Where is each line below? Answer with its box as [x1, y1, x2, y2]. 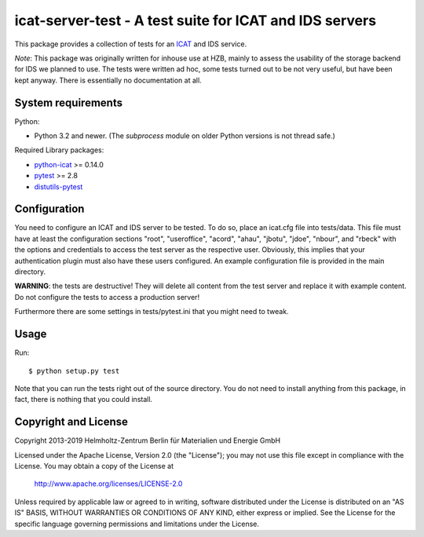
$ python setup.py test [28, 366, 120, 375]
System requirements [14, 96, 123, 109]
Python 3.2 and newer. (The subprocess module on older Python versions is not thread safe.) [34, 131, 335, 141]
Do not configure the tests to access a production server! [14, 292, 200, 301]
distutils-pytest [34, 181, 83, 192]
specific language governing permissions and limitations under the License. [14, 519, 259, 528]
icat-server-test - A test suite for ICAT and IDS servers [14, 12, 377, 29]
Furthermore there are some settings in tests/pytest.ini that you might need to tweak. [14, 307, 290, 316]
